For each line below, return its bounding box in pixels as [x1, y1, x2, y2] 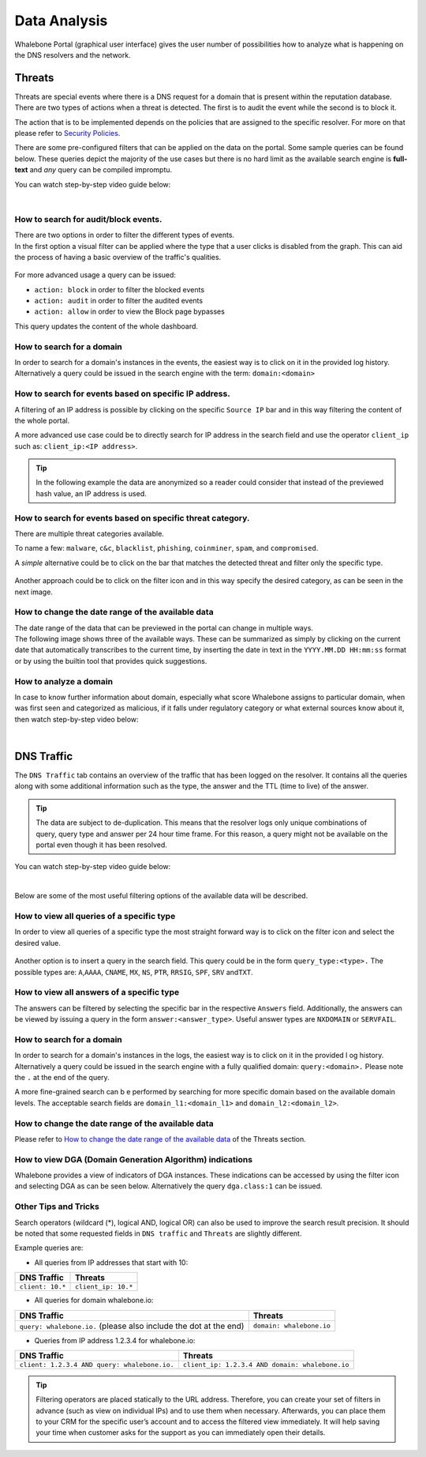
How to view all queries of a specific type [14, 910, 176, 921]
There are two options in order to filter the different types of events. [14, 230, 235, 240]
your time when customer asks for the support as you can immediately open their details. [35, 1428, 326, 1437]
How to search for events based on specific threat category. [14, 512, 250, 523]
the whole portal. [14, 416, 70, 425]
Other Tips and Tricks [14, 1201, 100, 1212]
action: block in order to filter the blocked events [34, 284, 205, 294]
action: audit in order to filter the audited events [34, 296, 204, 306]
